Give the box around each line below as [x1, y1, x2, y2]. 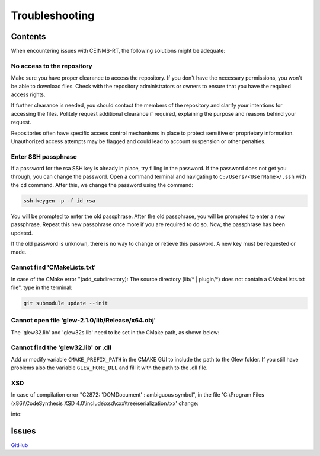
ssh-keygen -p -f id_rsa [23, 197, 96, 204]
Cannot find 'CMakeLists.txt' [11, 263, 97, 271]
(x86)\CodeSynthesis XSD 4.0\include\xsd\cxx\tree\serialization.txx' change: [11, 400, 199, 407]
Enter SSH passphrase [11, 152, 77, 160]
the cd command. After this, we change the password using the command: [11, 181, 194, 188]
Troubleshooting [11, 9, 95, 22]
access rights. [11, 91, 46, 98]
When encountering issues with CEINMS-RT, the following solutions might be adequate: [11, 47, 225, 55]
